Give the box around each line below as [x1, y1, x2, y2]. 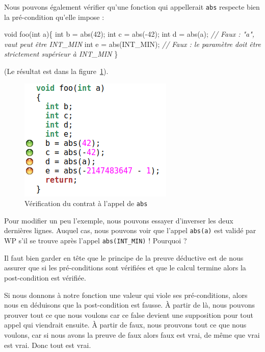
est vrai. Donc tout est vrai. [4, 339, 91, 350]
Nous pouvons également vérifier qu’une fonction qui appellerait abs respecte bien [4, 2, 260, 12]
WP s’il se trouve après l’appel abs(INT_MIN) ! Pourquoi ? [4, 235, 187, 246]
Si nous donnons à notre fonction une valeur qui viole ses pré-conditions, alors [4, 289, 248, 300]
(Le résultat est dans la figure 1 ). [4, 66, 109, 77]
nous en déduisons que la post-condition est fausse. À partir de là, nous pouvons [4, 299, 255, 310]
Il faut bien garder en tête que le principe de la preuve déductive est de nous [4, 252, 244, 263]
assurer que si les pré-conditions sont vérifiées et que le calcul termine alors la [4, 262, 246, 273]
